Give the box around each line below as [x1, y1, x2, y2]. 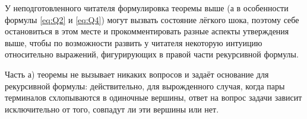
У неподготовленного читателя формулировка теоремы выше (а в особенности [5, 2, 289, 14]
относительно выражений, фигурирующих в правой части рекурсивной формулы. [5, 48, 299, 60]
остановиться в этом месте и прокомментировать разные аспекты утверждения [5, 25, 289, 37]
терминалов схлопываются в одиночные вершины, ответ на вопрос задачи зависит [5, 91, 302, 104]
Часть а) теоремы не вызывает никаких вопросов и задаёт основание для [5, 67, 269, 80]
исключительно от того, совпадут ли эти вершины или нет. [5, 102, 219, 115]
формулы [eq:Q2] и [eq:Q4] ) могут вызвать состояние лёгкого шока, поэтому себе [5, 13, 299, 25]
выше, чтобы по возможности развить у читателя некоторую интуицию [5, 36, 262, 49]
